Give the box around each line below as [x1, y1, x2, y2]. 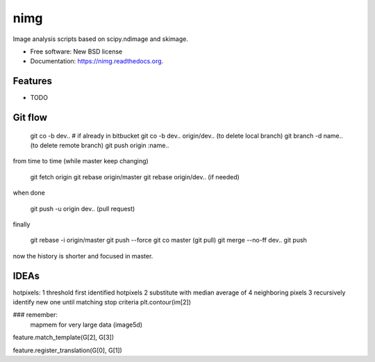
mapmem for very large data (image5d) [30, 320, 142, 329]
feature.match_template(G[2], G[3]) [12, 334, 115, 342]
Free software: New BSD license [30, 47, 123, 56]
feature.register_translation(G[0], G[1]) [12, 346, 123, 354]
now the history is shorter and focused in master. [12, 252, 153, 260]
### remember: [12, 311, 58, 319]
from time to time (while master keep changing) [12, 157, 149, 165]
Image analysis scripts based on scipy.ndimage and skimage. [12, 35, 189, 43]
